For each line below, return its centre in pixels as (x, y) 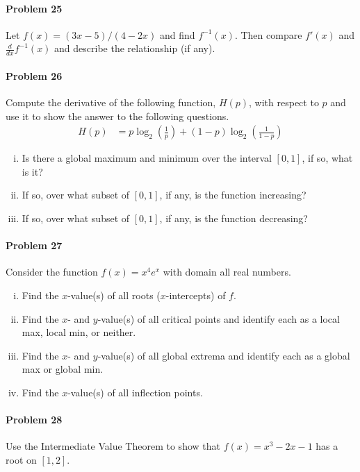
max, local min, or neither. (79, 332)
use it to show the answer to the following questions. (117, 116)
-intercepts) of (196, 295)
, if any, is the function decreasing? (234, 218)
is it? (32, 171)
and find (177, 34)
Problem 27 (34, 245)
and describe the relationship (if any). (135, 48)
